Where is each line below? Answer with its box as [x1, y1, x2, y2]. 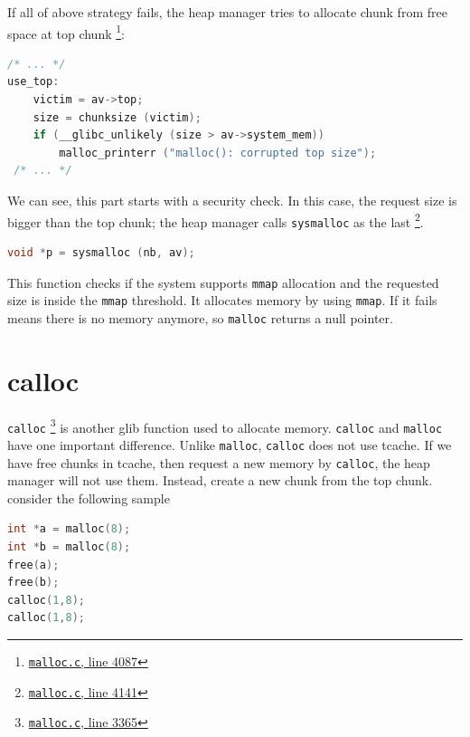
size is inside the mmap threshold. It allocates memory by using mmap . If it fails [7, 291, 437, 310]
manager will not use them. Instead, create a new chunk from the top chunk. [7, 471, 433, 490]
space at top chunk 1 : [7, 21, 125, 43]
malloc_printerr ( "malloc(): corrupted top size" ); [59, 146, 377, 159]
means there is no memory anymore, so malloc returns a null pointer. [7, 308, 393, 327]
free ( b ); [7, 576, 60, 589]
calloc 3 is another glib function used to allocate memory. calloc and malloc [7, 415, 443, 436]
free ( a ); [7, 558, 60, 571]
